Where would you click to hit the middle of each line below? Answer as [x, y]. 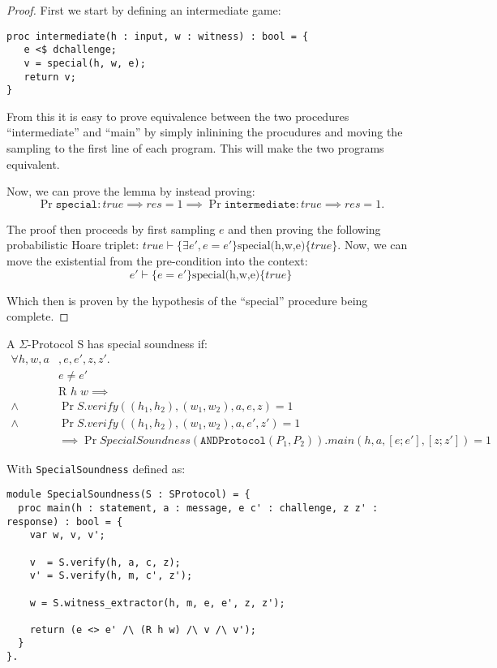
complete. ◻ [38, 316]
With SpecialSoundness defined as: [96, 468]
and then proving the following [304, 228]
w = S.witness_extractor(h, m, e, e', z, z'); [157, 603]
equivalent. [33, 164]
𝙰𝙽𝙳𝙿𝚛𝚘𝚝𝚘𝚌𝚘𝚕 [233, 440]
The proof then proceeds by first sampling [111, 228]
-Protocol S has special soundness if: [118, 343]
